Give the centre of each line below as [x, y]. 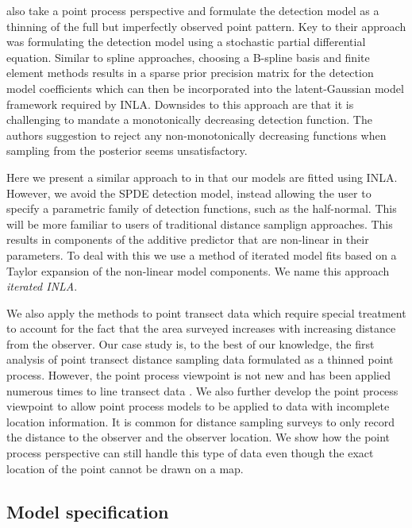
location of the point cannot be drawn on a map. [125, 468]
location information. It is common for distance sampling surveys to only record [201, 421]
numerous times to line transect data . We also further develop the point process [202, 390]
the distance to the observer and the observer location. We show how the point [198, 437]
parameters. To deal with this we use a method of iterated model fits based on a [202, 254]
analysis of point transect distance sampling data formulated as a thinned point [200, 359]
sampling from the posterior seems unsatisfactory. [127, 150]
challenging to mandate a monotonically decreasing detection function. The [189, 119]
